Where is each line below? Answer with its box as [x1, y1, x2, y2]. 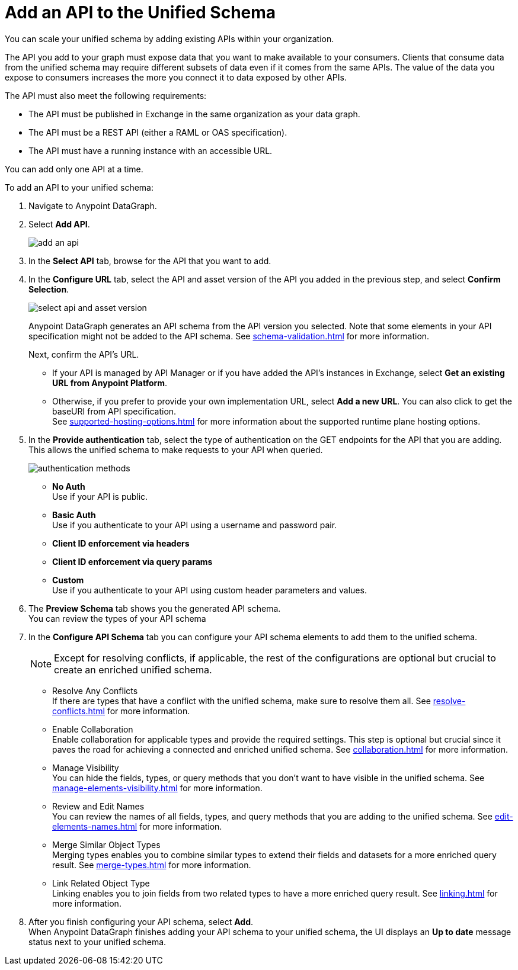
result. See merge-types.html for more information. [52, 859, 251, 870]
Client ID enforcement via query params [52, 556, 213, 567]
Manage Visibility [52, 762, 119, 773]
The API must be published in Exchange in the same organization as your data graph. [28, 108, 360, 119]
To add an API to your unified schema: [5, 182, 154, 192]
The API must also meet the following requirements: [5, 90, 207, 101]
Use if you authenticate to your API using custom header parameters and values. [52, 584, 367, 595]
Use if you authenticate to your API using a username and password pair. [52, 519, 337, 530]
